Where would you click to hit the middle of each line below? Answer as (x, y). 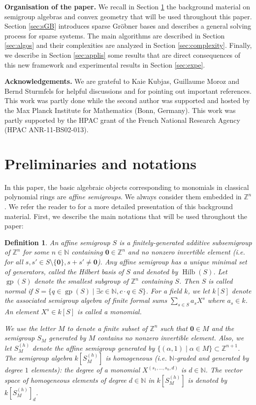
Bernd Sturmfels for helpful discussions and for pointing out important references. (128, 91)
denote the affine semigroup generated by (94, 348)
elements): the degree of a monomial (85, 370)
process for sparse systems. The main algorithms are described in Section (115, 35)
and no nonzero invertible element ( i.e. (186, 252)
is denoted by (208, 380)
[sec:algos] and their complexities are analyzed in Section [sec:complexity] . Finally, (128, 45)
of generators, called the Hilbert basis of (64, 271)
